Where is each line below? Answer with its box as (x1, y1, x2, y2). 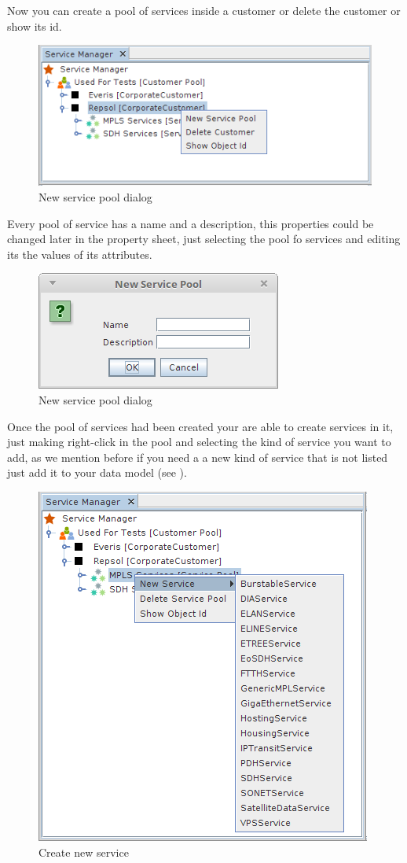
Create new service (38, 843, 129, 860)
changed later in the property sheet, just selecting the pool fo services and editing (7, 231, 401, 247)
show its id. (7, 17, 62, 34)
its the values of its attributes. (7, 245, 152, 262)
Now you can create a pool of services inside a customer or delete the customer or (7, 2, 401, 18)
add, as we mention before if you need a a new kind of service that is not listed (7, 448, 388, 465)
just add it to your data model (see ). (7, 464, 187, 481)
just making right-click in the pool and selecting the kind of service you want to (7, 433, 391, 450)
